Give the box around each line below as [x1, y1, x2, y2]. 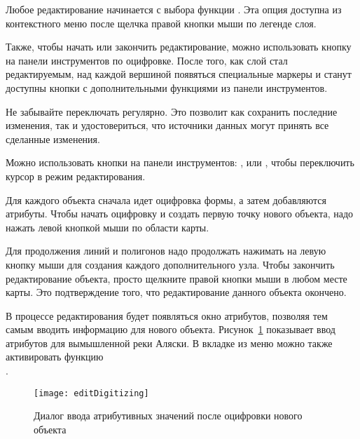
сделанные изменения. [6, 131, 100, 146]
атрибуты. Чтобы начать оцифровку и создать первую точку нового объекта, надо [6, 206, 354, 221]
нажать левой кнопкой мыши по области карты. [6, 219, 209, 234]
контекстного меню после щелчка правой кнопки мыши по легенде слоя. [6, 15, 317, 30]
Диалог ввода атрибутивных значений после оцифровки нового [34, 408, 303, 423]
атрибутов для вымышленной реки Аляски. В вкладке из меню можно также [6, 335, 333, 350]
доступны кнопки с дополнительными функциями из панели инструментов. [6, 80, 328, 95]
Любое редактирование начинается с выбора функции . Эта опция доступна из [6, 2, 342, 16]
